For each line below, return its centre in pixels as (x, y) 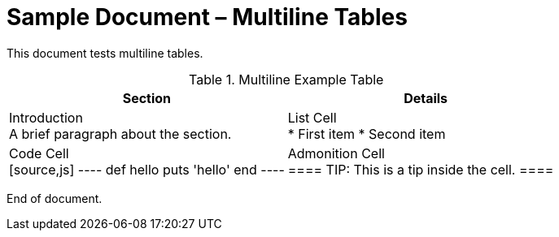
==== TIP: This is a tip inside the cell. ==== (421, 169)
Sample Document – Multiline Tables (207, 17)
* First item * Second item (367, 134)
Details (426, 98)
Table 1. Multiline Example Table (286, 79)
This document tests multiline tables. (105, 53)
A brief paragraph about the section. (120, 134)
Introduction (46, 117)
